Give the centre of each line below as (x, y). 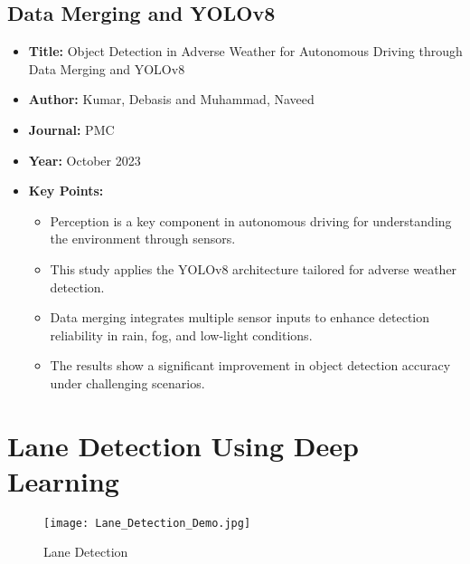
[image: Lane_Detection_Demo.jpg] (147, 523)
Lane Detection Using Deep (183, 445)
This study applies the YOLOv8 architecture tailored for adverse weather (254, 268)
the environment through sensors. (143, 239)
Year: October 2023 (85, 160)
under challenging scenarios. (127, 382)
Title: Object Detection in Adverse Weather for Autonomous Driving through (245, 51)
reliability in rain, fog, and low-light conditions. (181, 335)
